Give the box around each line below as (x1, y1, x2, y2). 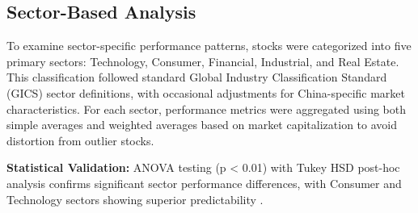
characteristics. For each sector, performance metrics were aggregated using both (6, 100, 406, 117)
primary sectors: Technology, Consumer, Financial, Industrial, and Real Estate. (6, 52, 399, 69)
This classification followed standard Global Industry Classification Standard (6, 69, 387, 86)
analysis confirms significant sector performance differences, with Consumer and (6, 174, 402, 191)
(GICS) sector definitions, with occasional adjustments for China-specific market (6, 84, 406, 101)
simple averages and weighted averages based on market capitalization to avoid (6, 116, 397, 133)
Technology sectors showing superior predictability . (6, 190, 264, 207)
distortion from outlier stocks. (6, 132, 154, 148)
